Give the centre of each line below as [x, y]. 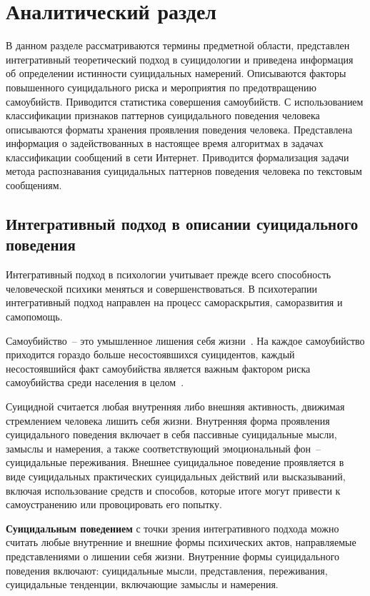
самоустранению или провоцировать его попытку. [114, 504]
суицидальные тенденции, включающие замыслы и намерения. [142, 584]
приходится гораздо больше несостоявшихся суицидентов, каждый [150, 354]
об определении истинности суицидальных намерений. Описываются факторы [176, 73]
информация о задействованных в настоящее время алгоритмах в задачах [165, 143]
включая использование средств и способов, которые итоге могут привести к [173, 490]
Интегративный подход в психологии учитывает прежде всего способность [169, 274]
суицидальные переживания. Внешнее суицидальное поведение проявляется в [175, 462]
